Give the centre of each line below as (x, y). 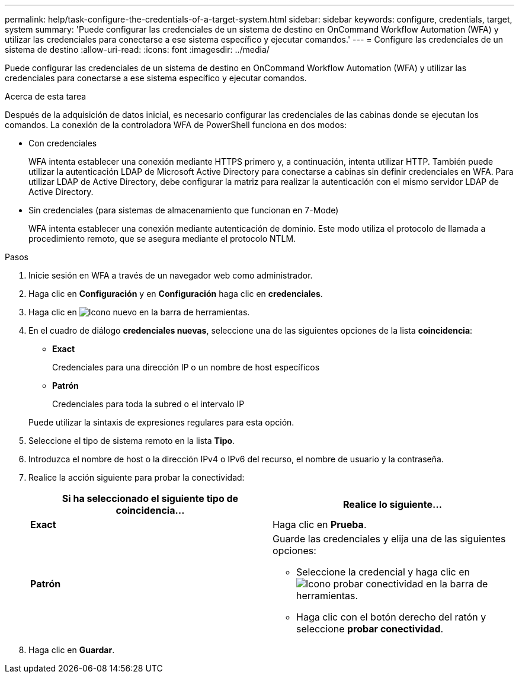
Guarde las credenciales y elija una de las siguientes (389, 539)
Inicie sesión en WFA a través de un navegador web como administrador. (171, 275)
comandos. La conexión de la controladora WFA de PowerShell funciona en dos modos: (176, 125)
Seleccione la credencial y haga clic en (383, 572)
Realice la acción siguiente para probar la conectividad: (137, 477)
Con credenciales (63, 143)
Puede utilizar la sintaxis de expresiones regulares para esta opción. (161, 422)
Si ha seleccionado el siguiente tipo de (150, 498)
